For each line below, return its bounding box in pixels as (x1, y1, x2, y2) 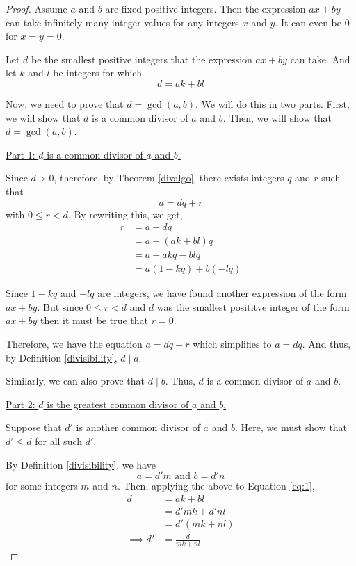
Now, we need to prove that (6, 96, 124, 111)
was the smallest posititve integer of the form (156, 299, 350, 314)
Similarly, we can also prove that (6, 373, 145, 388)
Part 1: (6, 147, 35, 161)
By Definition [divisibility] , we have (6, 457, 156, 471)
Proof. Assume (6, 1, 67, 15)
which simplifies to (193, 337, 272, 351)
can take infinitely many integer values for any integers (6, 15, 239, 29)
